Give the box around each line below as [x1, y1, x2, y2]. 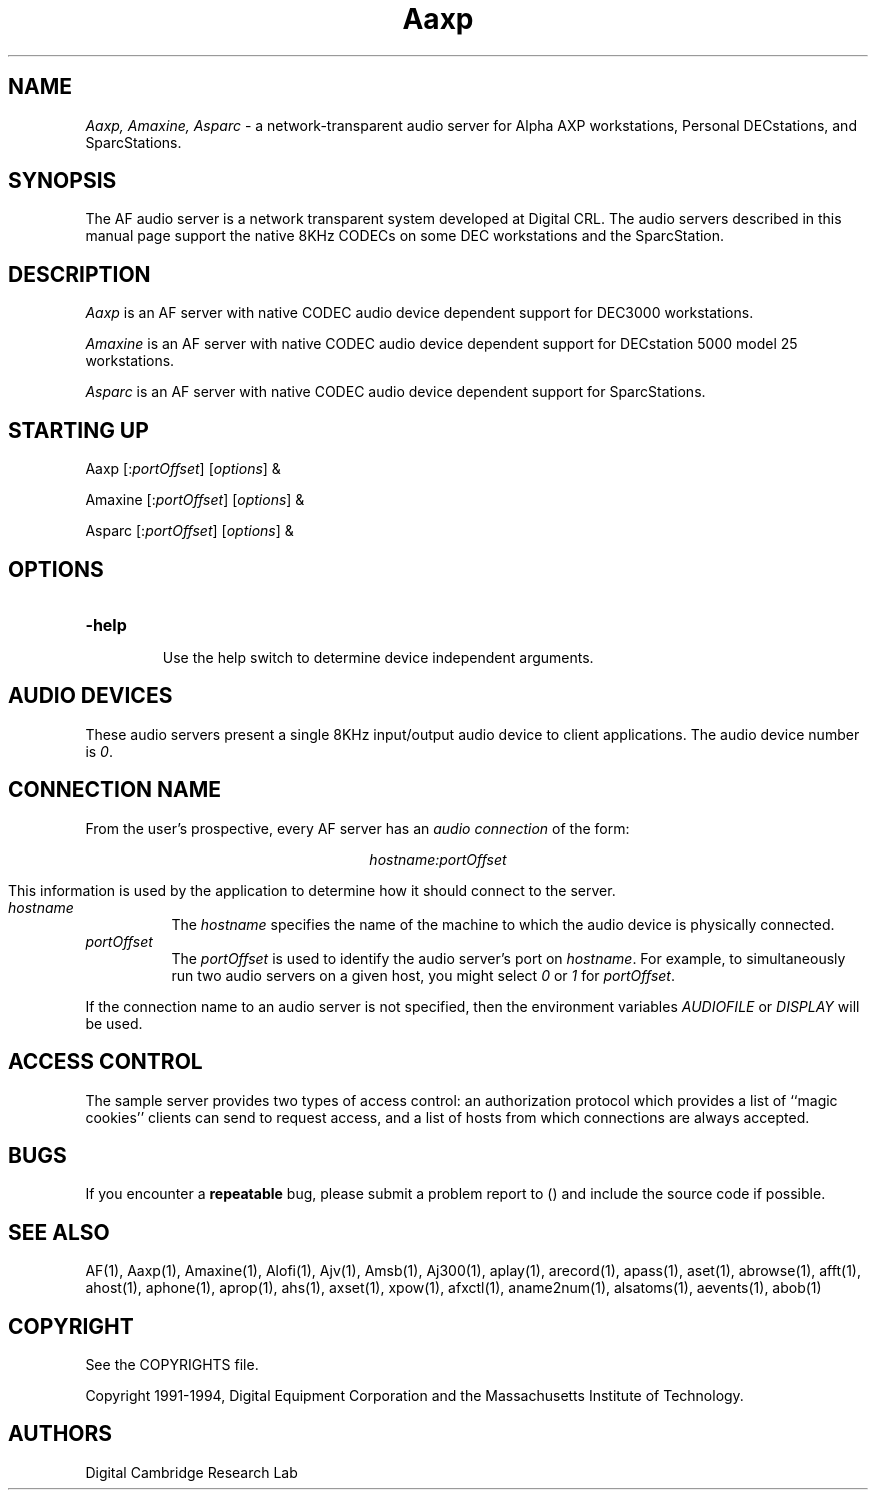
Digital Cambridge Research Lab [85, 1463, 298, 1481]
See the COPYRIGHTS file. [85, 1356, 259, 1374]
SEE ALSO [8, 1219, 110, 1245]
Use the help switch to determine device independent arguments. [162, 648, 594, 666]
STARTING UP [8, 417, 149, 443]
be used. [85, 1014, 143, 1032]
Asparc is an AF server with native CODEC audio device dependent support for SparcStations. [85, 383, 706, 401]
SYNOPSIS [8, 168, 117, 194]
